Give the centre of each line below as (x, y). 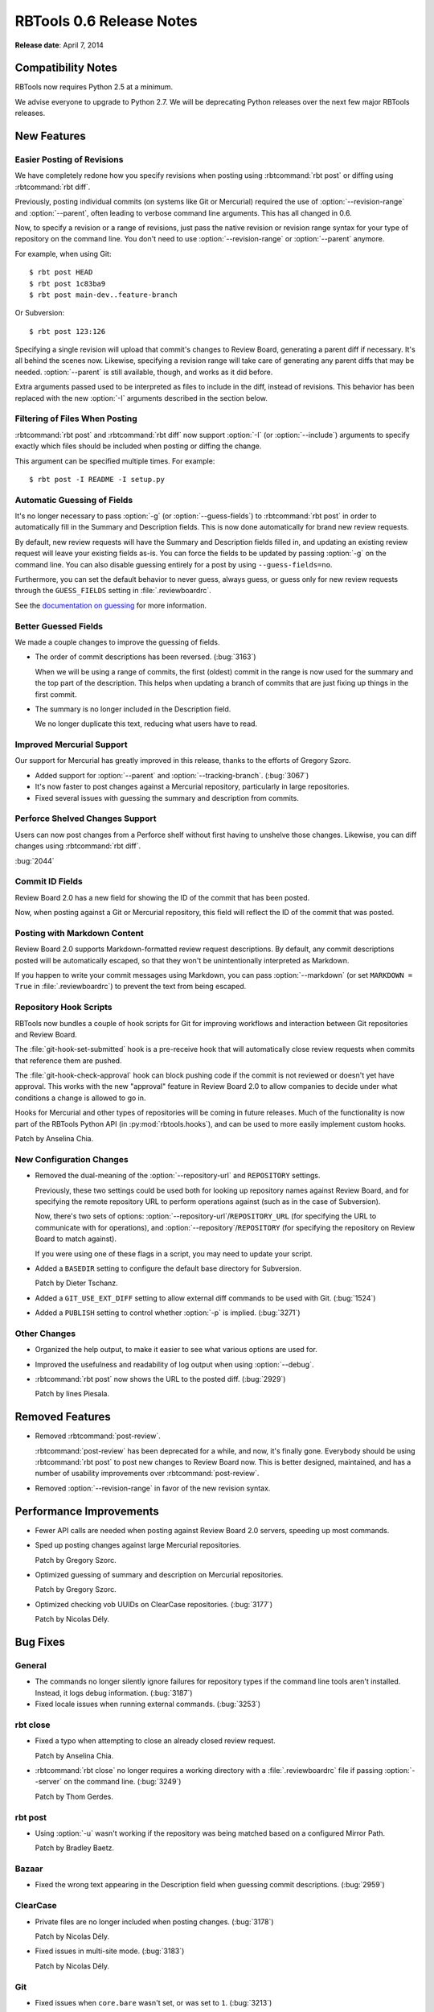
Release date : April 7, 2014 (59, 45)
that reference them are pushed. (68, 1060)
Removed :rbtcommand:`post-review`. (98, 1436)
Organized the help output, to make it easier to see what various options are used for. (176, 1350)
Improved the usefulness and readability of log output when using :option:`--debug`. (174, 1364)
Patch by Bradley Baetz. (75, 1848)
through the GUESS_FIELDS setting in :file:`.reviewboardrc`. (113, 591)
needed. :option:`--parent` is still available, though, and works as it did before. (144, 372)
